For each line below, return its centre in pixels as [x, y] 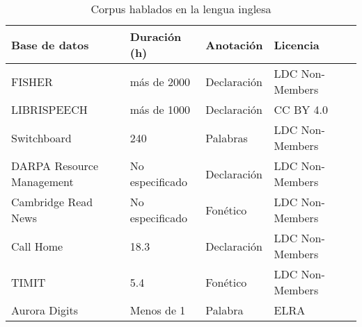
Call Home [37, 246]
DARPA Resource [55, 166]
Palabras [227, 137]
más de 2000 [160, 81]
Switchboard [41, 137]
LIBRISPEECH [49, 109]
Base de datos [50, 44]
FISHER [32, 81]
